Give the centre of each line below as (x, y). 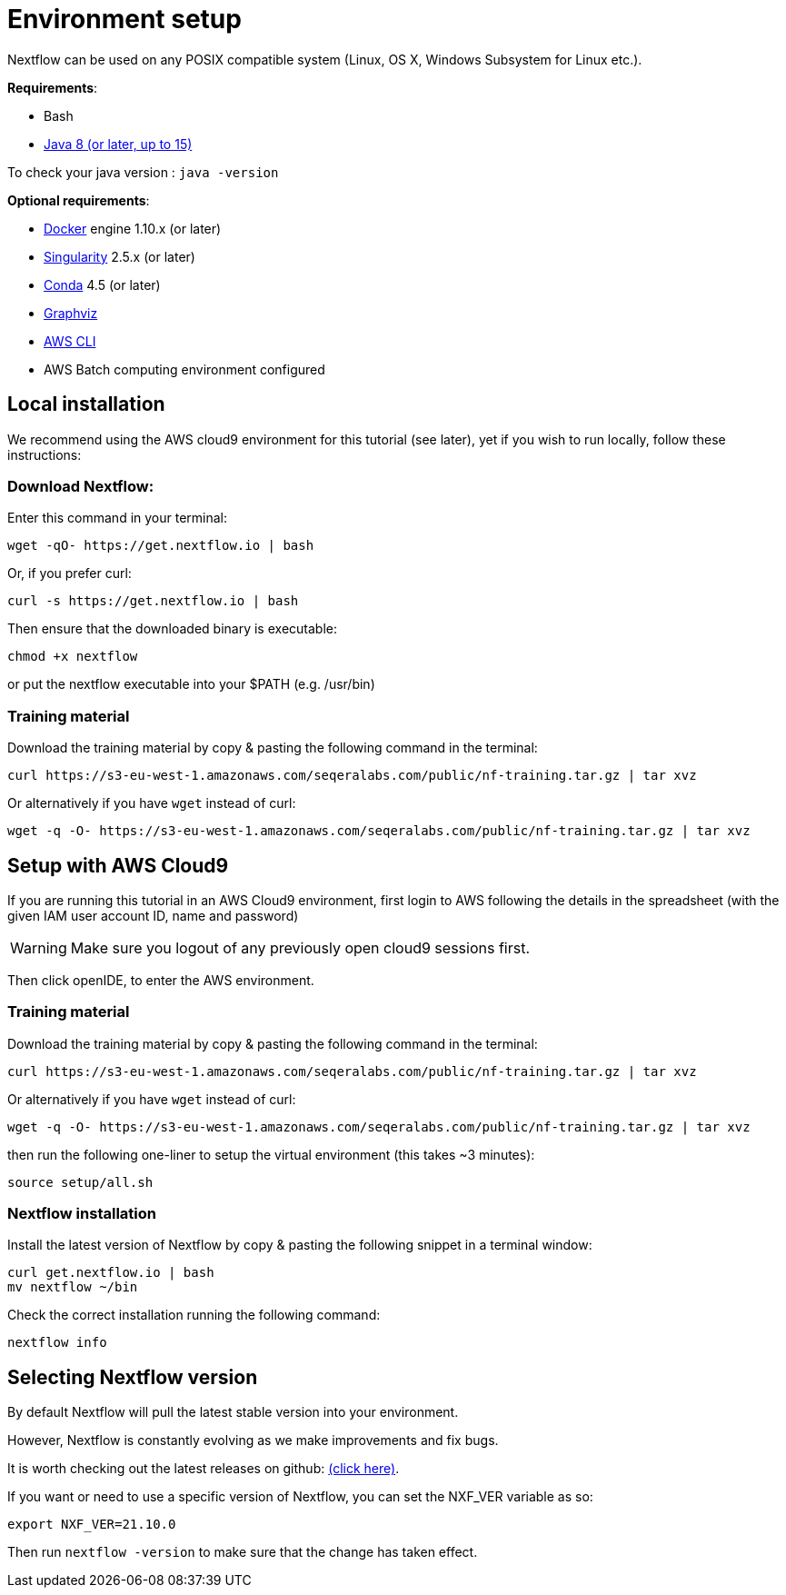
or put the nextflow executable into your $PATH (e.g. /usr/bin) (191, 684)
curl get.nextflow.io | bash (111, 1273)
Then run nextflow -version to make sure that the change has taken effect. (243, 1552)
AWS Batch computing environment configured (184, 369)
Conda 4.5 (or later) (102, 284)
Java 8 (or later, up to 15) (118, 144)
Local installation (86, 404)
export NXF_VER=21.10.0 (92, 1525)
